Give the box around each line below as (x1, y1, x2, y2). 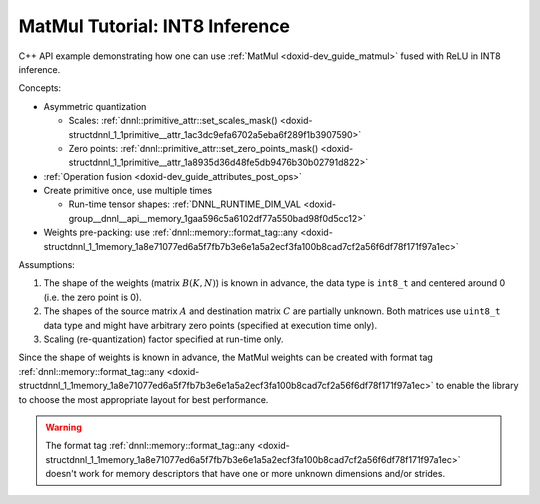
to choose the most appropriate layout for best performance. (18, 393, 269, 405)
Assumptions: (18, 259, 75, 271)
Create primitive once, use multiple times (43, 185, 213, 197)
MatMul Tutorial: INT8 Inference (18, 15, 290, 37)
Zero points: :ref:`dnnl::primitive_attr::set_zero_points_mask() (68, 142, 319, 154)
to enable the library (435, 380, 519, 392)
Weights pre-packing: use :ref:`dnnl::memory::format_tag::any (43, 226, 299, 239)
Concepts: (18, 82, 62, 94)
